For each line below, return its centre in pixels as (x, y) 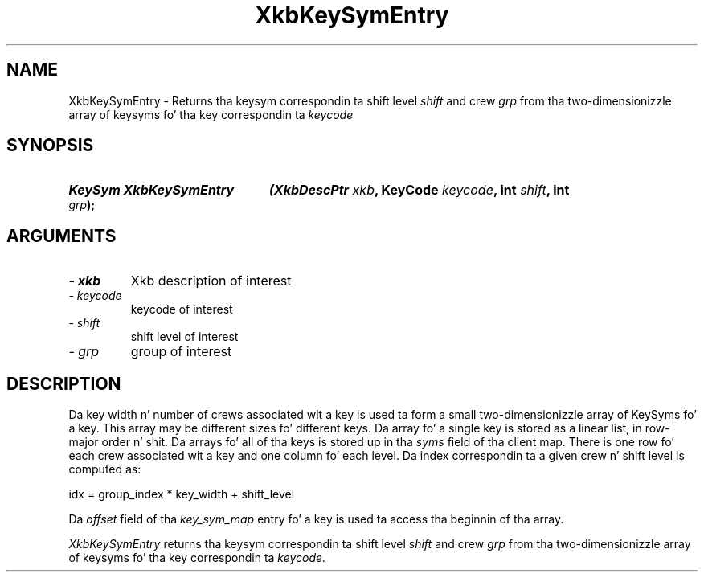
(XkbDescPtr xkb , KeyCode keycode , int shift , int (419, 190)
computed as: (105, 469)
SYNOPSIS (50, 146)
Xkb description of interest (211, 281)
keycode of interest (182, 309)
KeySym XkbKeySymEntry (151, 190)
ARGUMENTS (61, 236)
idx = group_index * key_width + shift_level (182, 494)
